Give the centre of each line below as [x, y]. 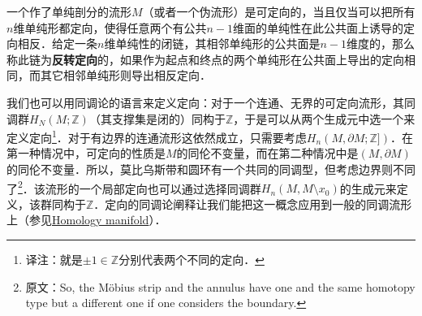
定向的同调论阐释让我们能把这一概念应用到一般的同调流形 [258, 203]
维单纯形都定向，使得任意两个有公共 [110, 27]
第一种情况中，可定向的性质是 [86, 153]
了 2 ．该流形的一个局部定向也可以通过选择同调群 [134, 187]
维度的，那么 [380, 43]
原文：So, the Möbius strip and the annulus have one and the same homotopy [220, 286]
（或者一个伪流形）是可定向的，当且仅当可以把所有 [279, 11]
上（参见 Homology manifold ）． [86, 220]
